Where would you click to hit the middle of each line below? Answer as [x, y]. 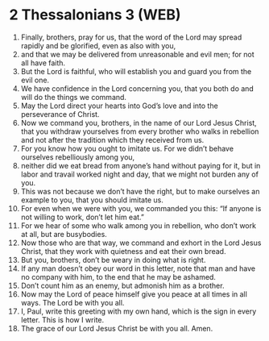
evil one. [35, 80]
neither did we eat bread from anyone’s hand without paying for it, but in [141, 165]
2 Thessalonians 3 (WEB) [95, 15]
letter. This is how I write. [62, 319]
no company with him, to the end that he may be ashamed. [118, 277]
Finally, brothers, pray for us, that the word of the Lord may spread [131, 37]
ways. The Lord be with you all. [72, 302]
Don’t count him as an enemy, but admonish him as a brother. [122, 285]
